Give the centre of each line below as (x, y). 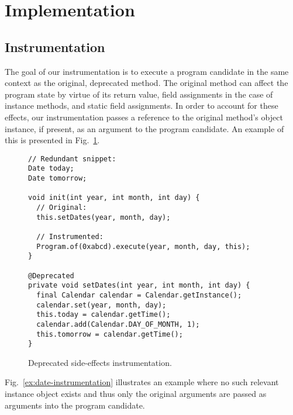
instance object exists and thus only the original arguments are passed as (136, 394)
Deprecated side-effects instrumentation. (100, 362)
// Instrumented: (70, 236)
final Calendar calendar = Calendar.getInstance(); (139, 295)
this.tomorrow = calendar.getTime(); (110, 334)
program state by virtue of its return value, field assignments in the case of (139, 94)
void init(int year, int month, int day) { (114, 198)
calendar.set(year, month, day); (101, 305)
